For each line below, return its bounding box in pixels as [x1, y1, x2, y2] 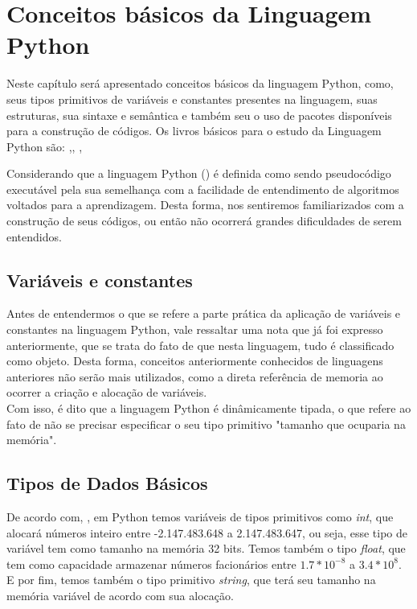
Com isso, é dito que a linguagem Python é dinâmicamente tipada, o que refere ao [6, 400, 411, 417]
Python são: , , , [6, 138, 83, 154]
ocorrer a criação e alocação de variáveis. [6, 384, 207, 401]
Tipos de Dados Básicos [6, 471, 208, 496]
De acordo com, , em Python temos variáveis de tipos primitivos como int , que [6, 508, 394, 525]
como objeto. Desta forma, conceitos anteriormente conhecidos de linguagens [6, 352, 383, 369]
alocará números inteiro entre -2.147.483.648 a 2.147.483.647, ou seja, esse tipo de [6, 524, 407, 541]
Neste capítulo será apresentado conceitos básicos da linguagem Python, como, [6, 75, 394, 92]
